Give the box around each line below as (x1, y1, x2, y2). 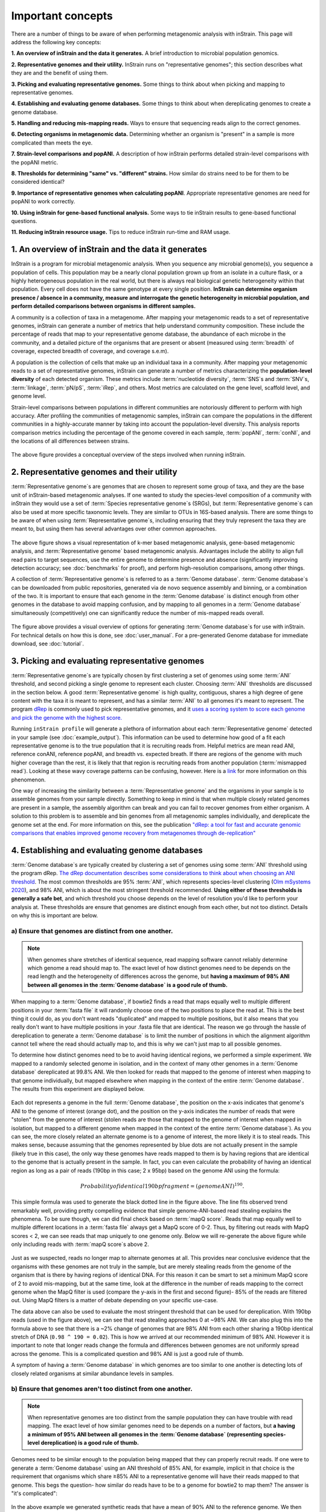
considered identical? (11, 178, 65, 186)
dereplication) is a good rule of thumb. (40, 1439, 139, 1447)
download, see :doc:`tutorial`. (11, 640, 85, 647)
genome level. (11, 393, 46, 400)
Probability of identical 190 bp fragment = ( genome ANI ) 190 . (80, 1182, 245, 1190)
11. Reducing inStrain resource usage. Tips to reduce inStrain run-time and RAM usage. (11, 229, 231, 236)
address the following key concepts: (11, 38, 101, 45)
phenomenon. (11, 776, 46, 783)
